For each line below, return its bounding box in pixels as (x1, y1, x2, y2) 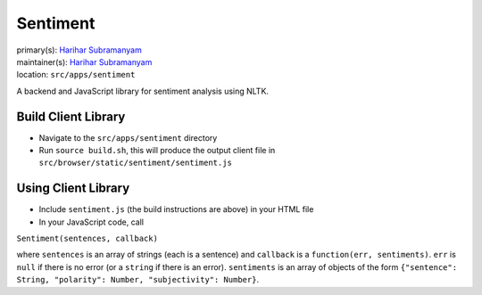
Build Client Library (16, 109, 126, 124)
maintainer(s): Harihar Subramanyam (16, 56, 153, 67)
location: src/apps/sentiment (16, 70, 136, 80)
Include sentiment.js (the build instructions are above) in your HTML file (38, 204, 314, 215)
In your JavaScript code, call (38, 217, 145, 227)
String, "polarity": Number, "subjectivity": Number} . (16, 275, 259, 285)
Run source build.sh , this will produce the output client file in (38, 145, 276, 156)
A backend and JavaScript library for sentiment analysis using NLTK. (16, 86, 270, 96)
